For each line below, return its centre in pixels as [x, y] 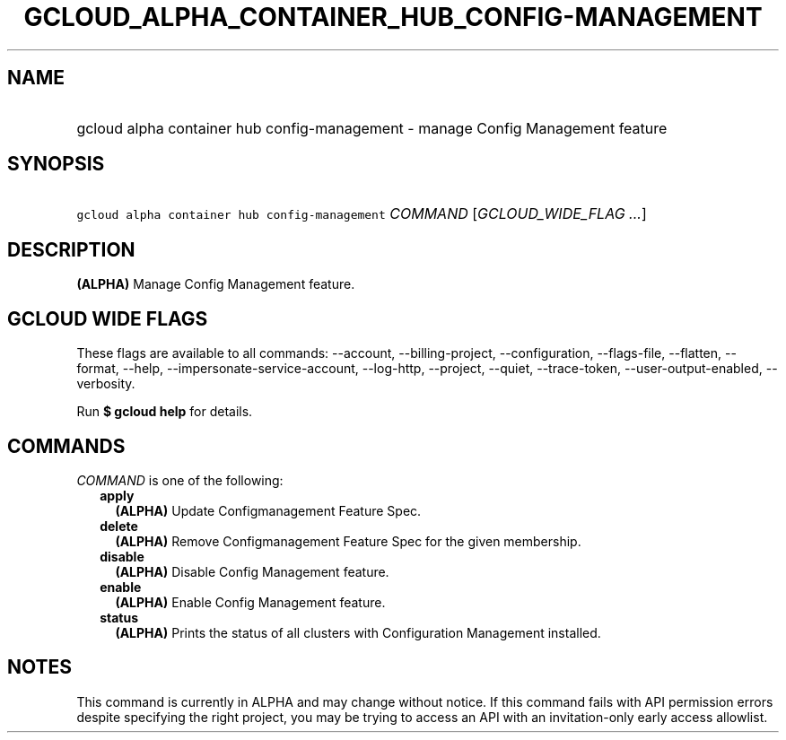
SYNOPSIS [56, 164]
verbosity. [106, 384]
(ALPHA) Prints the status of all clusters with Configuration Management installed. [358, 632]
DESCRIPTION [71, 249]
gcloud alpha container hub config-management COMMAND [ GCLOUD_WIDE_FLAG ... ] [362, 214]
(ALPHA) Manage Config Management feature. [216, 284]
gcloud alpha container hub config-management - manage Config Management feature [372, 128]
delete [119, 526]
